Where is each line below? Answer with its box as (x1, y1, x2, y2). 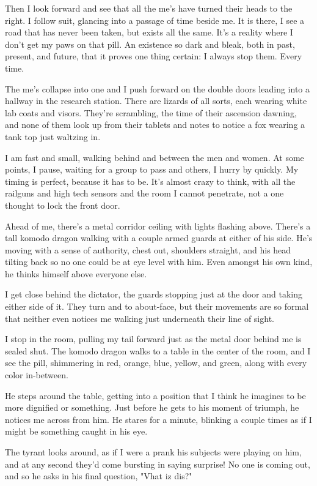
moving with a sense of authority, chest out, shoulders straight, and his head (5, 243, 291, 256)
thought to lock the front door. (5, 198, 120, 211)
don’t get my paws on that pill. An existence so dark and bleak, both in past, (5, 37, 295, 50)
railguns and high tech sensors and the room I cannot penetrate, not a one (5, 187, 284, 200)
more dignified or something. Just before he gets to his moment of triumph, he (5, 401, 299, 414)
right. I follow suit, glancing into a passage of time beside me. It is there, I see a (5, 13, 305, 26)
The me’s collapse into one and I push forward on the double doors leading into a (5, 82, 310, 95)
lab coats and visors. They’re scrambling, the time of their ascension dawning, (5, 106, 297, 119)
